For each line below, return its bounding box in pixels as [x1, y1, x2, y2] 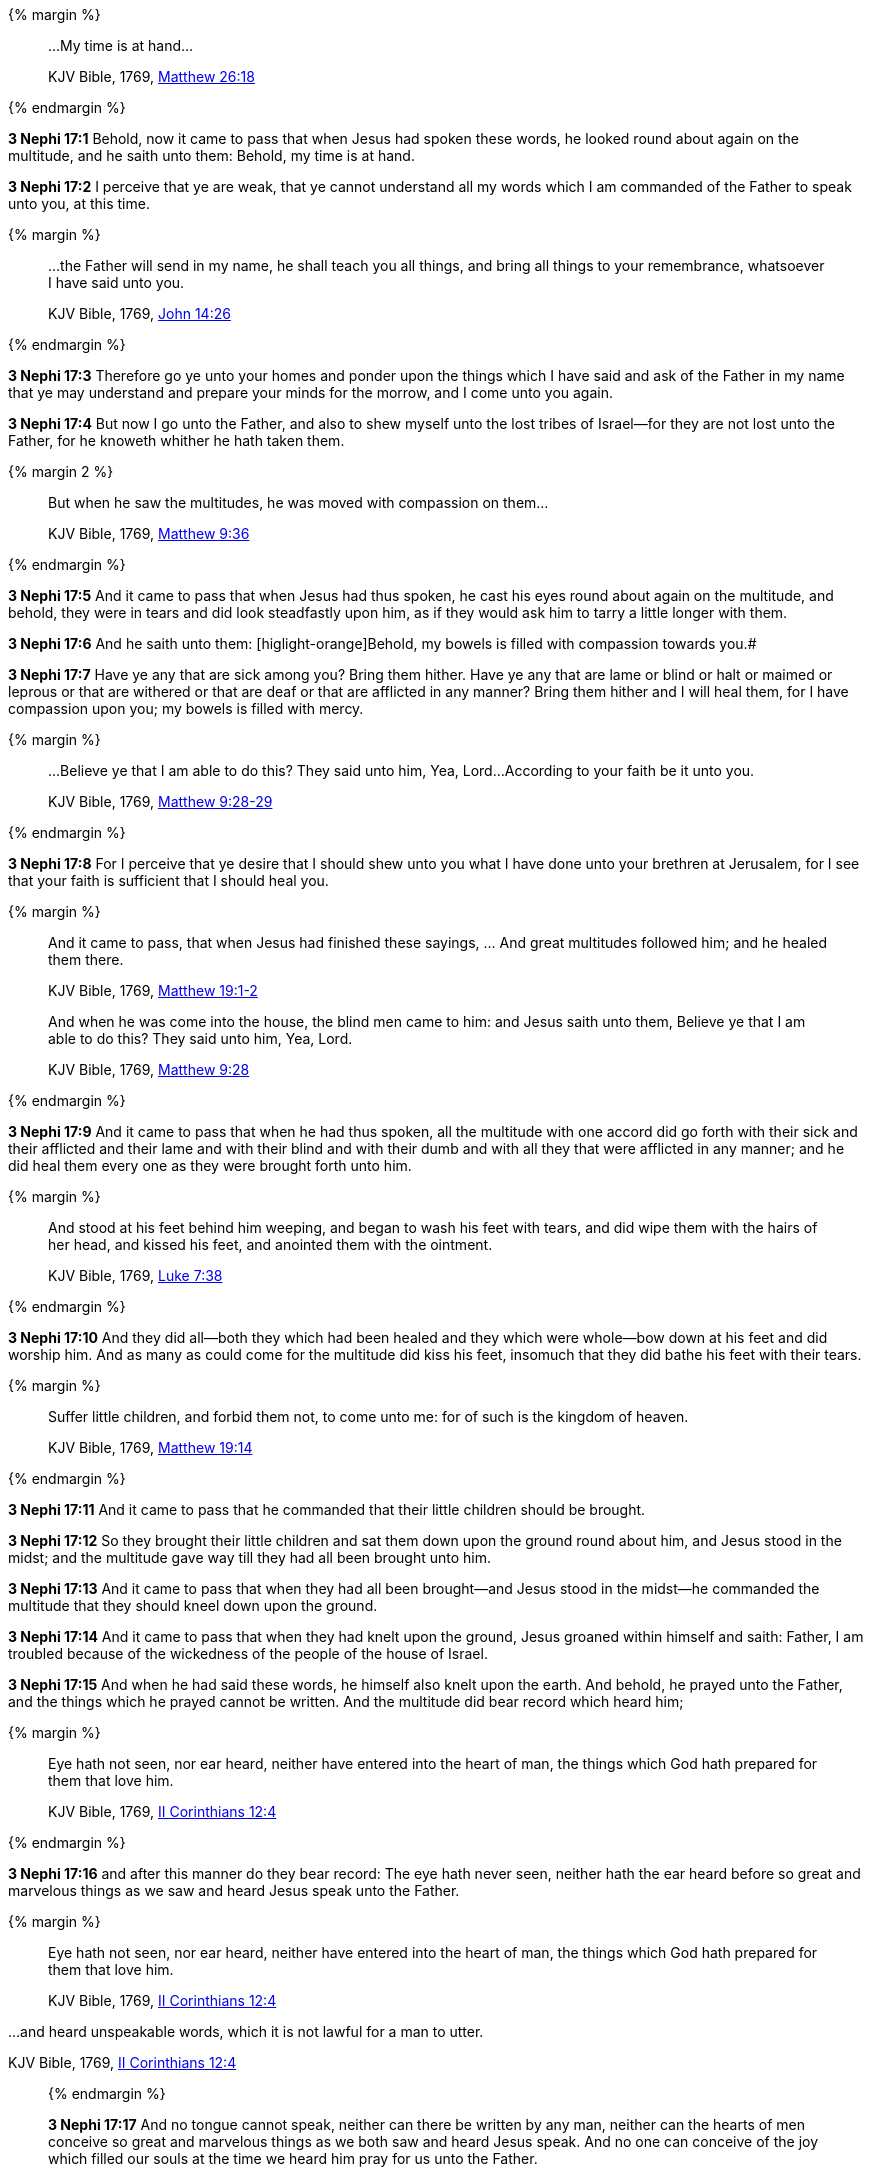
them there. [48, 951, 124, 968]
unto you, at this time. [8, 195, 150, 212]
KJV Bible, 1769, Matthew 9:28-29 [48, 793, 273, 810]
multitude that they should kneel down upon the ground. [8, 1597, 378, 1614]
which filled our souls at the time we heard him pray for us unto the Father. [48, 2150, 538, 2167]
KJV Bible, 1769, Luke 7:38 [48, 1267, 223, 1284]
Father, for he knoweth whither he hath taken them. [8, 432, 345, 449]
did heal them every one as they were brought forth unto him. [8, 1157, 412, 1174]
